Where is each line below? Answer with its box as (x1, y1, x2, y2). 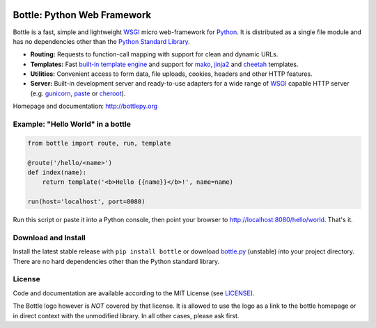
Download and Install (13, 233, 86, 242)
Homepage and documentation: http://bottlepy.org (13, 102, 158, 111)
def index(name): (27, 168, 87, 176)
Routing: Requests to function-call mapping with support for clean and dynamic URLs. (30, 50, 279, 58)
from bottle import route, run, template (27, 139, 171, 147)
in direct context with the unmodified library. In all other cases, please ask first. (13, 311, 240, 320)
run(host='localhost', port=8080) (27, 198, 146, 205)
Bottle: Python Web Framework (13, 9, 152, 21)
